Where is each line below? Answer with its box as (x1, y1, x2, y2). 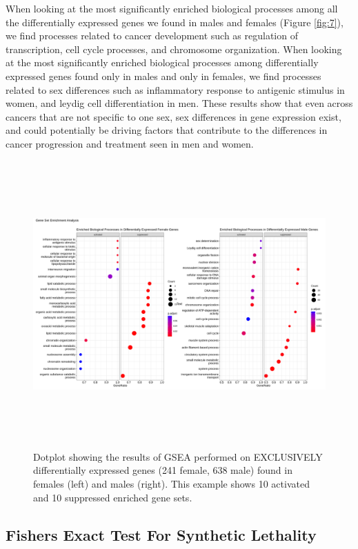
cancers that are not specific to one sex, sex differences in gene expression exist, (6, 109, 341, 123)
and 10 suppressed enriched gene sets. (33, 490, 192, 504)
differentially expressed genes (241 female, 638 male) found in (33, 463, 292, 477)
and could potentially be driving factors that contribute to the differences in (6, 123, 328, 137)
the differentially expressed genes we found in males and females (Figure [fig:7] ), (6, 14, 344, 29)
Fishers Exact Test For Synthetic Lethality (6, 523, 317, 545)
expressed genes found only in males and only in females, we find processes (6, 68, 321, 83)
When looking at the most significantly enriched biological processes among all (6, 1, 338, 15)
